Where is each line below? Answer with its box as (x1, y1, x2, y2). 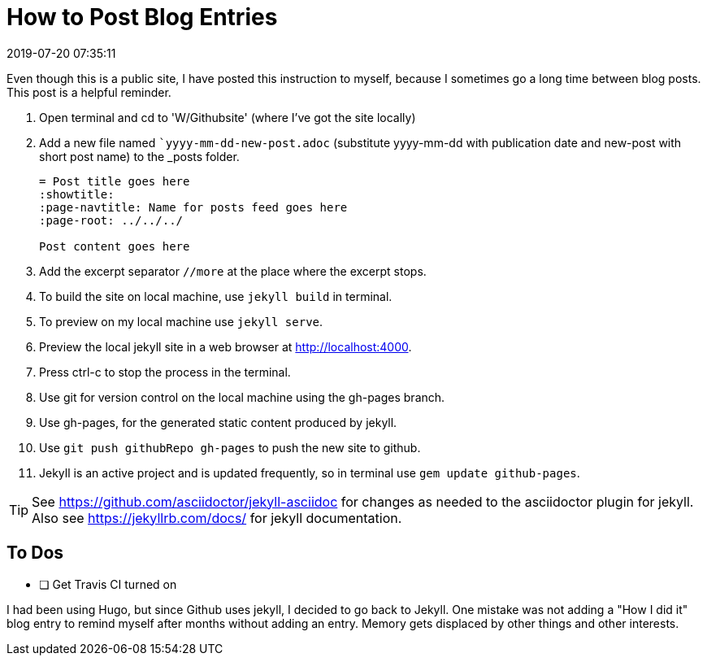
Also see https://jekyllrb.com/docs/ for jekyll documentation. (32, 509, 402, 526)
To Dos (7, 542, 64, 564)
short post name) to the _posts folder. (39, 149, 240, 163)
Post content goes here (39, 239, 190, 253)
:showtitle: (39, 187, 115, 201)
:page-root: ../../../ (39, 213, 184, 227)
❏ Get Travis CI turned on (39, 577, 177, 591)
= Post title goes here (39, 174, 190, 188)
